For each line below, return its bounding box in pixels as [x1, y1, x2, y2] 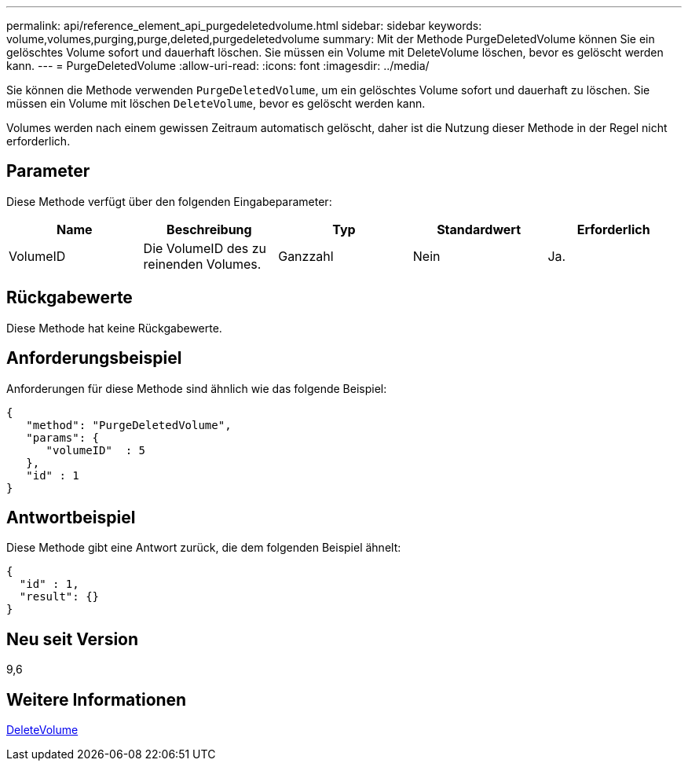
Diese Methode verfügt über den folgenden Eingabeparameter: [6, 194, 332, 208]
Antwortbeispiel [6, 507, 136, 527]
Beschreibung [167, 221, 252, 237]
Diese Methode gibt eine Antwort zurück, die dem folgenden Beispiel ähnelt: [6, 541, 401, 555]
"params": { [26, 431, 100, 444]
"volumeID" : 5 [46, 443, 146, 457]
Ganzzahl [278, 248, 334, 264]
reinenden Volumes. [143, 255, 262, 272]
